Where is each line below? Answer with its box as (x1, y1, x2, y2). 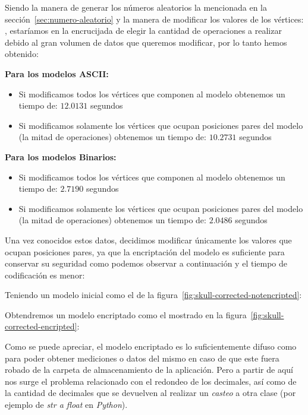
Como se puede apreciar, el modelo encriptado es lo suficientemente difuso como (5, 340, 297, 353)
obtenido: (5, 47, 39, 60)
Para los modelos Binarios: (5, 150, 117, 163)
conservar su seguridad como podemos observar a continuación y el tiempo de (5, 257, 287, 270)
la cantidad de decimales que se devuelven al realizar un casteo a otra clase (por (5, 387, 296, 399)
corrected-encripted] (5, 320, 77, 332)
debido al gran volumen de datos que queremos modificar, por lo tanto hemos (5, 36, 287, 48)
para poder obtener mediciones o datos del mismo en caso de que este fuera (5, 351, 279, 364)
